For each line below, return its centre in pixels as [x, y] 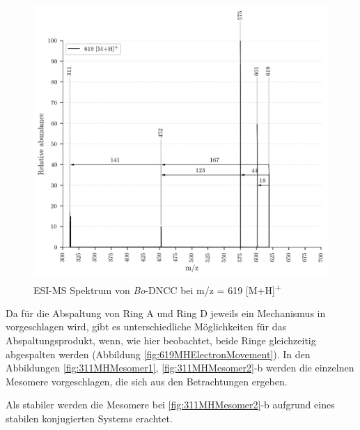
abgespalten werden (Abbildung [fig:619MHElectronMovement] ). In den [158, 354]
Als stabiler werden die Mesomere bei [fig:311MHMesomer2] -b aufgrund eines [170, 405]
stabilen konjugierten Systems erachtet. [89, 419]
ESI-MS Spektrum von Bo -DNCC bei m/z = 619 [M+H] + [157, 289]
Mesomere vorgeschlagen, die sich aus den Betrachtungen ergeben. [147, 381]
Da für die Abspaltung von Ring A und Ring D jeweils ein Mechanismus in [166, 313]
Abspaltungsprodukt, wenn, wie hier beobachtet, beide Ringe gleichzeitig [161, 340]
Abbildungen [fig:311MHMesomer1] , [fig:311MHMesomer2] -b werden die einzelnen [180, 368]
